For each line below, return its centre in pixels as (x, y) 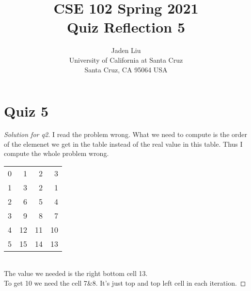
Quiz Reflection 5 (126, 27)
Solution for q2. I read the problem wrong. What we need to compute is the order (126, 134)
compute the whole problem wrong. (56, 153)
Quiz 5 (26, 111)
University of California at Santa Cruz (126, 60)
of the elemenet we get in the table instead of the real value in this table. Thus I (123, 144)
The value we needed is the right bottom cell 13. (76, 273)
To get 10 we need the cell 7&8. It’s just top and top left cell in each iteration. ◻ (125, 283)
